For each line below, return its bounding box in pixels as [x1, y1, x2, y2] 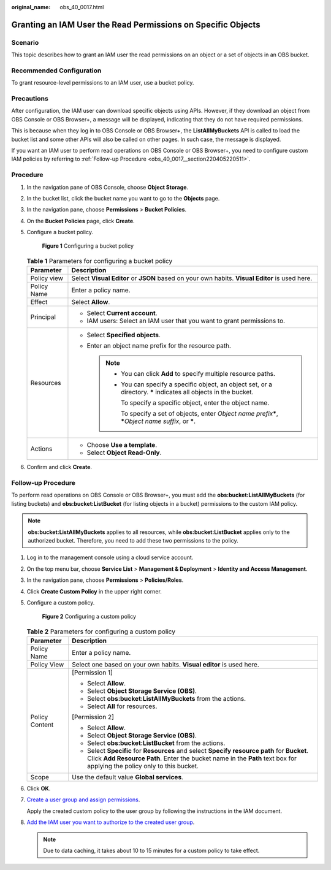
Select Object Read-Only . [86, 448, 162, 457]
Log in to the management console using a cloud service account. [26, 554, 194, 561]
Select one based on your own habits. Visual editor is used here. [71, 660, 260, 669]
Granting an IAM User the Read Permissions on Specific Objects [11, 19, 261, 30]
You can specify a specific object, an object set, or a [120, 380, 273, 389]
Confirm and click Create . [26, 464, 92, 471]
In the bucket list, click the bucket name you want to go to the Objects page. [26, 194, 220, 202]
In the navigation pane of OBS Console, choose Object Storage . [26, 183, 189, 191]
